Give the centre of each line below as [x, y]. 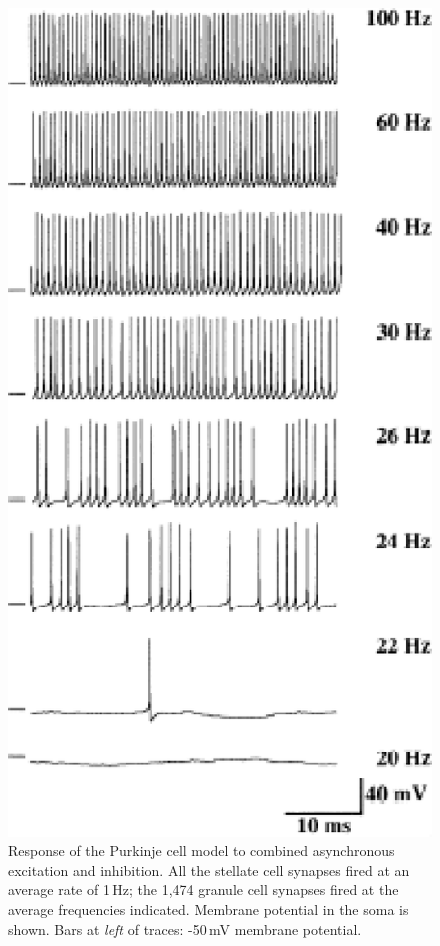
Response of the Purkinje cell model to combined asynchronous [201, 850]
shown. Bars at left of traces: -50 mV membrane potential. [185, 928]
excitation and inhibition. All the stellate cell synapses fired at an [209, 869]
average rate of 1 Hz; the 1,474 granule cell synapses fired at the [203, 889]
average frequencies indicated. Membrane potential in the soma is [208, 908]
